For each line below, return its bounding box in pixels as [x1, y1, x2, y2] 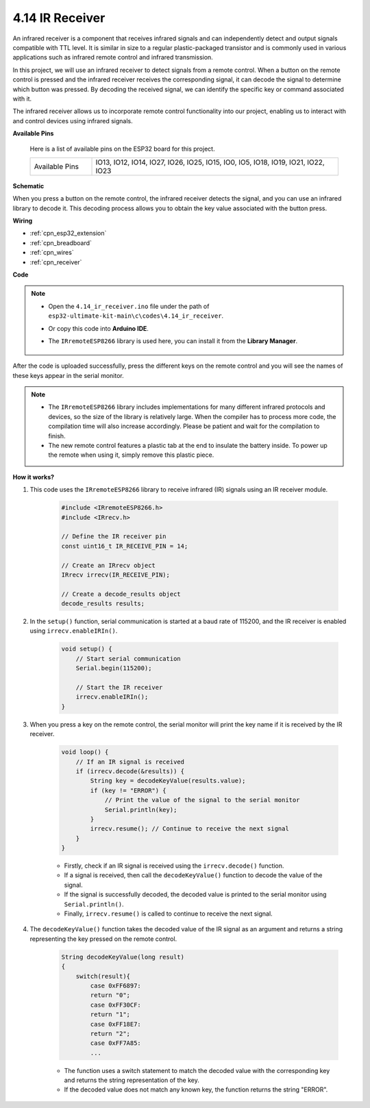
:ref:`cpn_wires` [29, 249, 75, 257]
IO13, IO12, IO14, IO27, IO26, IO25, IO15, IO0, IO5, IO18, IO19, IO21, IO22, [95, 158, 325, 167]
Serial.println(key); [104, 805, 177, 814]
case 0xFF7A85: [90, 1040, 142, 1047]
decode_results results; [61, 600, 145, 607]
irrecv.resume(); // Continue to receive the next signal [90, 825, 289, 833]
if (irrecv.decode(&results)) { [75, 767, 185, 775]
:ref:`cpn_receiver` [29, 257, 82, 266]
